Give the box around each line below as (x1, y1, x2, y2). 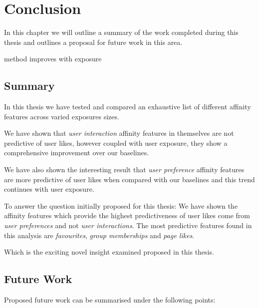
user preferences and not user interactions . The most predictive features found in (4, 220, 252, 231)
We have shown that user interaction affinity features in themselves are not (4, 128, 234, 138)
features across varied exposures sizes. (4, 111, 119, 121)
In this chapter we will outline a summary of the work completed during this (4, 27, 239, 37)
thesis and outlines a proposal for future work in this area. (4, 36, 183, 47)
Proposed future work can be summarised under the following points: (4, 295, 216, 305)
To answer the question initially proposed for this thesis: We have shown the (4, 200, 238, 211)
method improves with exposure (4, 53, 102, 64)
